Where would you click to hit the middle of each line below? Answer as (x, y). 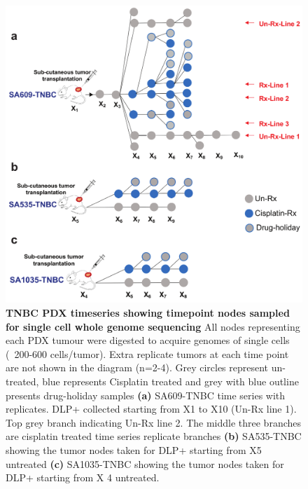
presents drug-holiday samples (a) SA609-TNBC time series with (146, 395)
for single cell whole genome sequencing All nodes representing (153, 326)
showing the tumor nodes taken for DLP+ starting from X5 (134, 449)
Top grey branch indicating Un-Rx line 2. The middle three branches (154, 422)
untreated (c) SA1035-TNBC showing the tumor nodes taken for (145, 463)
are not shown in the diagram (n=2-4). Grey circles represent (137, 367)
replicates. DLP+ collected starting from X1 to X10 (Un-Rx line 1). (151, 409)
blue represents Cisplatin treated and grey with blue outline (170, 381)
